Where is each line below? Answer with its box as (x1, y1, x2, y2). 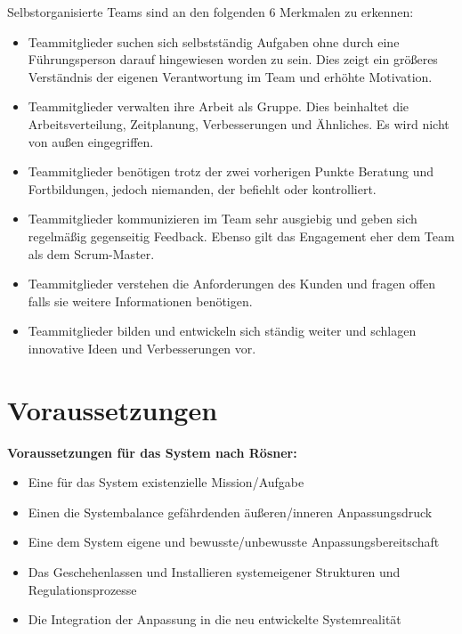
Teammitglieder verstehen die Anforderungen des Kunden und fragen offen (28, 274, 436, 293)
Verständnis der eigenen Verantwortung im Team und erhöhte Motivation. (28, 67, 433, 85)
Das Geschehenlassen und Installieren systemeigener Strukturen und (28, 563, 401, 581)
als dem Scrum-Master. (28, 244, 155, 263)
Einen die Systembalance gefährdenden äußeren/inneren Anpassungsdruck (28, 502, 433, 521)
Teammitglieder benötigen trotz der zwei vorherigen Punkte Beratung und (28, 162, 434, 181)
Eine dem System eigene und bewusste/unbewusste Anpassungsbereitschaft (28, 532, 440, 551)
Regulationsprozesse (28, 580, 137, 598)
